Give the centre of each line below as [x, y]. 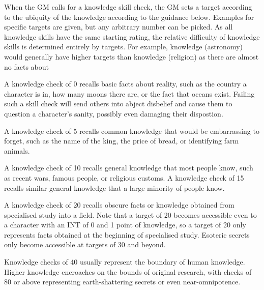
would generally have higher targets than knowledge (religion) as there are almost [131, 56]
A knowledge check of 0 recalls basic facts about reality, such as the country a [125, 84]
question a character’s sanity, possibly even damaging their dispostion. [114, 113]
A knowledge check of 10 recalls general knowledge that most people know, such [129, 168]
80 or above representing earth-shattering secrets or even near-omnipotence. [122, 282]
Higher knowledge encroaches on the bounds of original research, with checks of [128, 271]
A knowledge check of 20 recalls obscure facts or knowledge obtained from [119, 205]
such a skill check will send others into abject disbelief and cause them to [118, 104]
